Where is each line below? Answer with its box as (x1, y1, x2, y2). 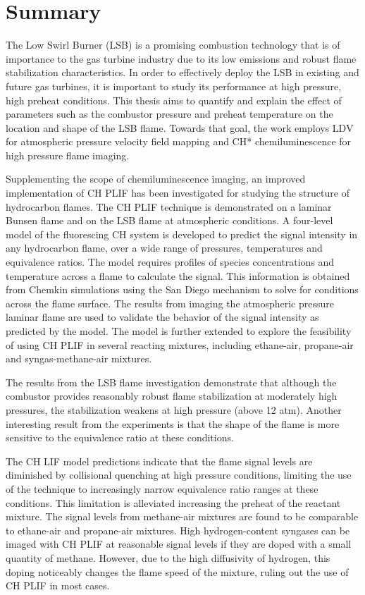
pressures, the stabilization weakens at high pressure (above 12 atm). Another (6, 402, 342, 417)
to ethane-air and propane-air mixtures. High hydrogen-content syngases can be (6, 522, 350, 537)
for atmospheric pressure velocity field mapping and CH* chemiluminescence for (6, 134, 352, 149)
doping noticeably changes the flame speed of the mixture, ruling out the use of (6, 564, 349, 579)
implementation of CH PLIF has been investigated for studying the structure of (6, 185, 349, 200)
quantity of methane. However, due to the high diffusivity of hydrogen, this (6, 550, 330, 565)
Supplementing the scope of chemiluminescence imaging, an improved (6, 171, 306, 186)
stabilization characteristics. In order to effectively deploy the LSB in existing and (6, 65, 359, 80)
